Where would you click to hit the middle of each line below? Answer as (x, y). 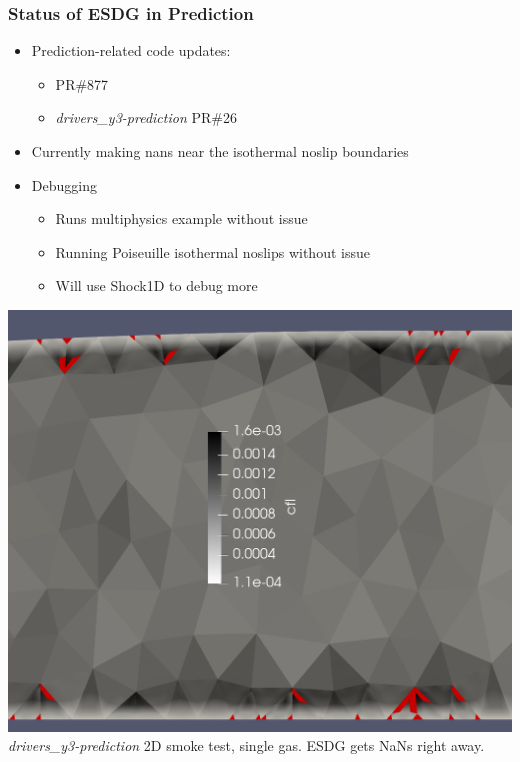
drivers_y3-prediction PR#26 (146, 117)
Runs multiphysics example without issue (181, 218)
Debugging (64, 184)
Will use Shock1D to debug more (156, 285)
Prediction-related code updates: (131, 50)
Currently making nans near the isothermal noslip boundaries (220, 151)
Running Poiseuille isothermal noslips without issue (212, 251)
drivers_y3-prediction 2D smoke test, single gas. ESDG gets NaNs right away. (246, 745)
